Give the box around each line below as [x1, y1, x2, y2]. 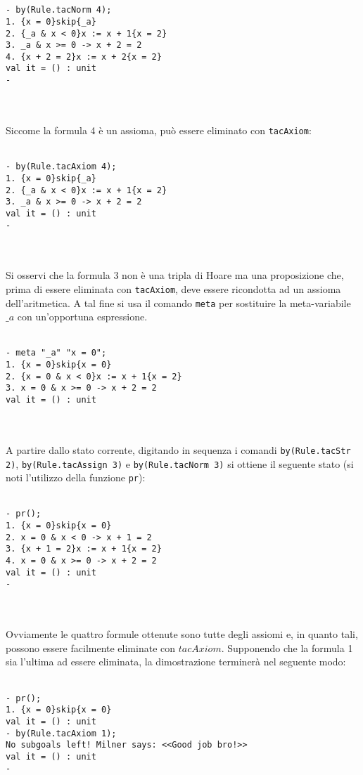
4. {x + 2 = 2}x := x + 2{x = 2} [6, 51, 162, 62]
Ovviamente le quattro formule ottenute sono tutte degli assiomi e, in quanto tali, [6, 627, 358, 642]
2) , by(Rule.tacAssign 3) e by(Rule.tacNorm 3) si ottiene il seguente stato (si [6, 456, 354, 471]
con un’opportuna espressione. [17, 309, 148, 324]
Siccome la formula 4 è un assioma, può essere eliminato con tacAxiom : [6, 122, 312, 137]
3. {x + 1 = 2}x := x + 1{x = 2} [6, 544, 162, 554]
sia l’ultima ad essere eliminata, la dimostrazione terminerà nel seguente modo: [6, 654, 346, 669]
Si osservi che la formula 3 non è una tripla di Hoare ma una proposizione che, [6, 268, 344, 282]
